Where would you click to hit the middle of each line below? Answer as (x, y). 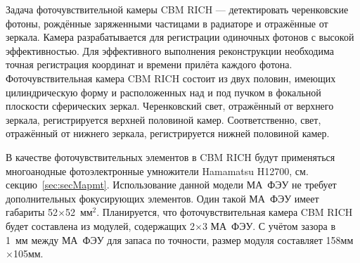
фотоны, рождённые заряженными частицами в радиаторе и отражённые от (167, 23)
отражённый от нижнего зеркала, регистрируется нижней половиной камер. (168, 133)
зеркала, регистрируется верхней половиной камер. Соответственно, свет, (163, 119)
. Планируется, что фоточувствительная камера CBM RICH (225, 212)
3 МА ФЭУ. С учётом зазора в (269, 225)
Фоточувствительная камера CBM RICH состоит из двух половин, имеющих (171, 78)
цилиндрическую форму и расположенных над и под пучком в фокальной (163, 92)
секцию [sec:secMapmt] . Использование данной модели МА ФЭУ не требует (171, 185)
